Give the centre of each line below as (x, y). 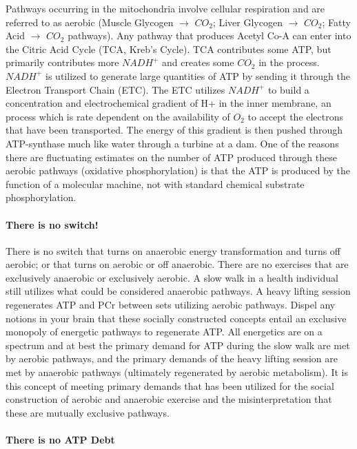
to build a (288, 89)
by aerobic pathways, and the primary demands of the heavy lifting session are (172, 358)
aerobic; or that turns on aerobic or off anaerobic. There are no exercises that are (177, 264)
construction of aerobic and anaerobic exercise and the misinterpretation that (169, 399)
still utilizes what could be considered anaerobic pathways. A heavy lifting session (178, 291)
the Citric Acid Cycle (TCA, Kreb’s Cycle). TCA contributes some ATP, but (169, 49)
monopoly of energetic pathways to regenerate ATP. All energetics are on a (164, 332)
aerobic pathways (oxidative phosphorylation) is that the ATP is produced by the (178, 170)
